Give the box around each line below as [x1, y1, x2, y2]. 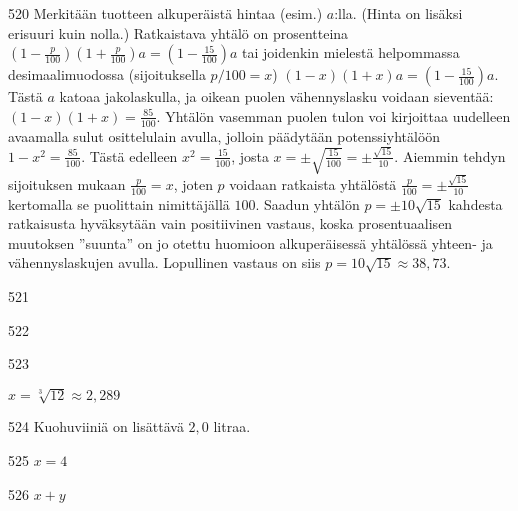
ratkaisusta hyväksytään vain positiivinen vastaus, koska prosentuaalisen [8, 213, 453, 234]
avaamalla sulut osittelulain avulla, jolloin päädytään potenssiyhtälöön [8, 125, 441, 146]
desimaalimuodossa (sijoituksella [8, 64, 206, 85]
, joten [173, 173, 213, 194]
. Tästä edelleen [81, 145, 178, 166]
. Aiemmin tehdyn [394, 145, 506, 166]
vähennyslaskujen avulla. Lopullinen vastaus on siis [8, 252, 321, 273]
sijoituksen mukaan [8, 173, 126, 194]
